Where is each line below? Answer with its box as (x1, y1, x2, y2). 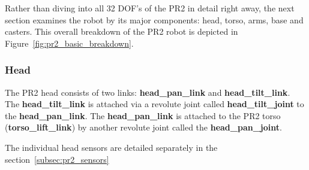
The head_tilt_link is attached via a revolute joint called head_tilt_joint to (5, 98, 304, 110)
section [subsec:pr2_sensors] (5, 153, 109, 165)
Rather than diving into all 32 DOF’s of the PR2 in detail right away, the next (5, 2, 295, 14)
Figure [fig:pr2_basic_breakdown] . (5, 37, 134, 49)
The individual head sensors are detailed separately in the (5, 141, 218, 153)
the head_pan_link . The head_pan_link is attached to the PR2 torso (5, 109, 281, 122)
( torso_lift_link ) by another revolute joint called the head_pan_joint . (5, 121, 282, 133)
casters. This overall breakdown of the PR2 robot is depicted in (5, 25, 238, 38)
